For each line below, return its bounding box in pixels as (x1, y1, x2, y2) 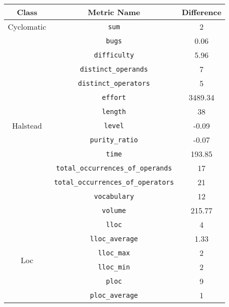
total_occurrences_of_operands (56, 164, 172, 172)
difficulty (94, 51, 134, 59)
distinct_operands (80, 65, 148, 73)
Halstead (12, 120, 42, 131)
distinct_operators (78, 79, 150, 87)
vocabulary (94, 192, 134, 200)
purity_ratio (90, 135, 138, 144)
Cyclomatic (8, 21, 46, 32)
